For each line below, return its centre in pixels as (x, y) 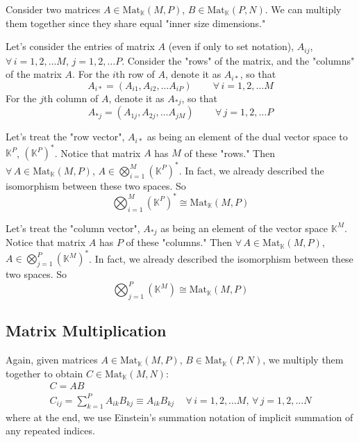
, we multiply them (303, 360)
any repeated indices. (50, 431)
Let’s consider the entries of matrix (80, 46)
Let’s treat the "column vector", (73, 228)
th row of (135, 74)
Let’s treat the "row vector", (65, 137)
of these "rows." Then (229, 153)
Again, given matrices (52, 360)
